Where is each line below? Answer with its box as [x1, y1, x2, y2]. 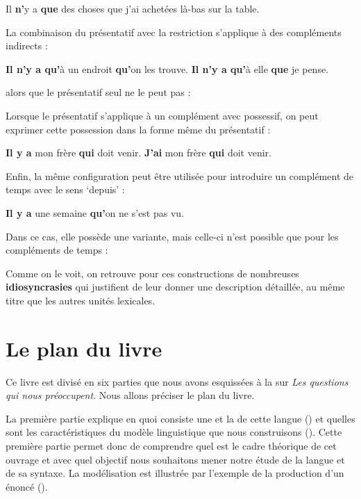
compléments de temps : [6, 243, 108, 257]
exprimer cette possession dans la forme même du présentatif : [6, 122, 271, 136]
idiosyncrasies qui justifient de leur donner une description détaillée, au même [6, 279, 345, 294]
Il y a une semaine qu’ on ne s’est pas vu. [6, 205, 185, 220]
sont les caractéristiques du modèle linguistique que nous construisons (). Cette [6, 425, 342, 439]
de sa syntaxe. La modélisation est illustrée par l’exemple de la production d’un [6, 466, 344, 480]
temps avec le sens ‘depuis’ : [6, 182, 125, 197]
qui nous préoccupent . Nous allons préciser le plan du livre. [6, 388, 255, 402]
